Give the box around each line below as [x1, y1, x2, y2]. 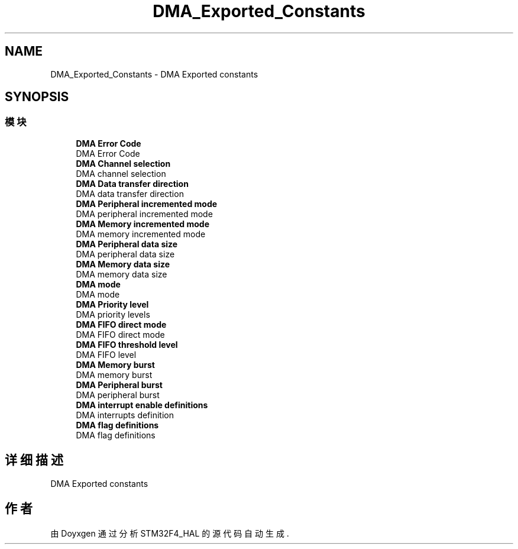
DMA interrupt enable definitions [76, 399, 208, 410]
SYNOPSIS [5, 89, 69, 105]
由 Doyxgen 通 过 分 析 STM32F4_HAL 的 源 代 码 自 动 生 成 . [50, 528, 289, 538]
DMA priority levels [76, 309, 150, 319]
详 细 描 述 [5, 453, 63, 468]
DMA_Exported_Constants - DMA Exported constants [50, 69, 258, 79]
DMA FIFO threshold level [76, 339, 178, 350]
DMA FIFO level [76, 349, 137, 360]
